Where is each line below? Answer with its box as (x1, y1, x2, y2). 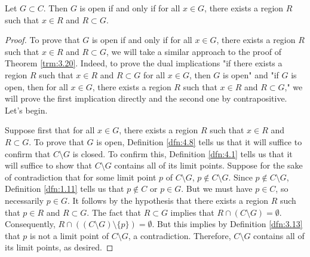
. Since (228, 170, 253, 183)
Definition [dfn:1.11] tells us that (5, 182, 124, 195)
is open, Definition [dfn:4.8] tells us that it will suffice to (96, 135, 302, 148)
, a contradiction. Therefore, (128, 229, 231, 241)
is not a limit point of (30, 229, 109, 241)
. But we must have (181, 182, 253, 195)
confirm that (5, 147, 51, 160)
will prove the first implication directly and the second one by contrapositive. (5, 92, 287, 105)
